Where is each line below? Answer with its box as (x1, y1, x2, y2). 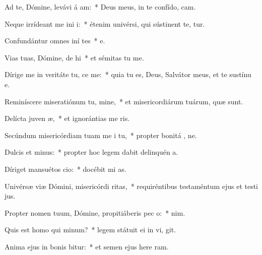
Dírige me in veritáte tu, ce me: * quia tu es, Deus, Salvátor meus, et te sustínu (5, 69, 251, 80)
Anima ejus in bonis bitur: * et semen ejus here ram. (5, 241, 169, 251)
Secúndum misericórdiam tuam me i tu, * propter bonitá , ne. (5, 130, 197, 140)
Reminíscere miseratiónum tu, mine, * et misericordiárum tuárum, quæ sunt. (5, 96, 243, 106)
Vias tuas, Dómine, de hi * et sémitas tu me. (5, 52, 144, 62)
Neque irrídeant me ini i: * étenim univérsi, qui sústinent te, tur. (5, 18, 205, 29)
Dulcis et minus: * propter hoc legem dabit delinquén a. (5, 147, 178, 157)
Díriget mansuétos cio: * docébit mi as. (5, 163, 126, 174)
